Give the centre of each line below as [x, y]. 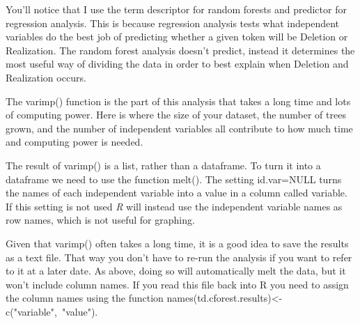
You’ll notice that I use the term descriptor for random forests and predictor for [176, 9]
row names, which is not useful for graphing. [100, 220]
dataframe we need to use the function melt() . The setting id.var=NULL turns [174, 179]
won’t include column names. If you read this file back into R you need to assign [177, 284]
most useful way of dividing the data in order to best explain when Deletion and [177, 64]
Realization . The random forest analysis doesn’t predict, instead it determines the [180, 50]
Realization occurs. [46, 77]
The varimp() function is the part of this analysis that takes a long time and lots [178, 101]
